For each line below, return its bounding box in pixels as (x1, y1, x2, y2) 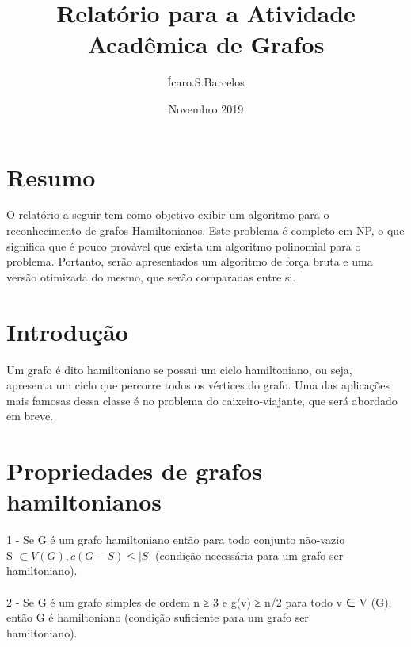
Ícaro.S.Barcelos (167, 74, 245, 90)
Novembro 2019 (168, 100, 244, 117)
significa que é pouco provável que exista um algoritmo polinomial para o (6, 237, 361, 254)
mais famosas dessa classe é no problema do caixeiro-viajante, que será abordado (6, 392, 398, 408)
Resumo (6, 160, 96, 193)
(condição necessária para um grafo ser (154, 546, 344, 563)
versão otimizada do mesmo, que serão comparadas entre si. (6, 268, 296, 285)
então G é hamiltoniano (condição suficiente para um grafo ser (6, 609, 309, 626)
